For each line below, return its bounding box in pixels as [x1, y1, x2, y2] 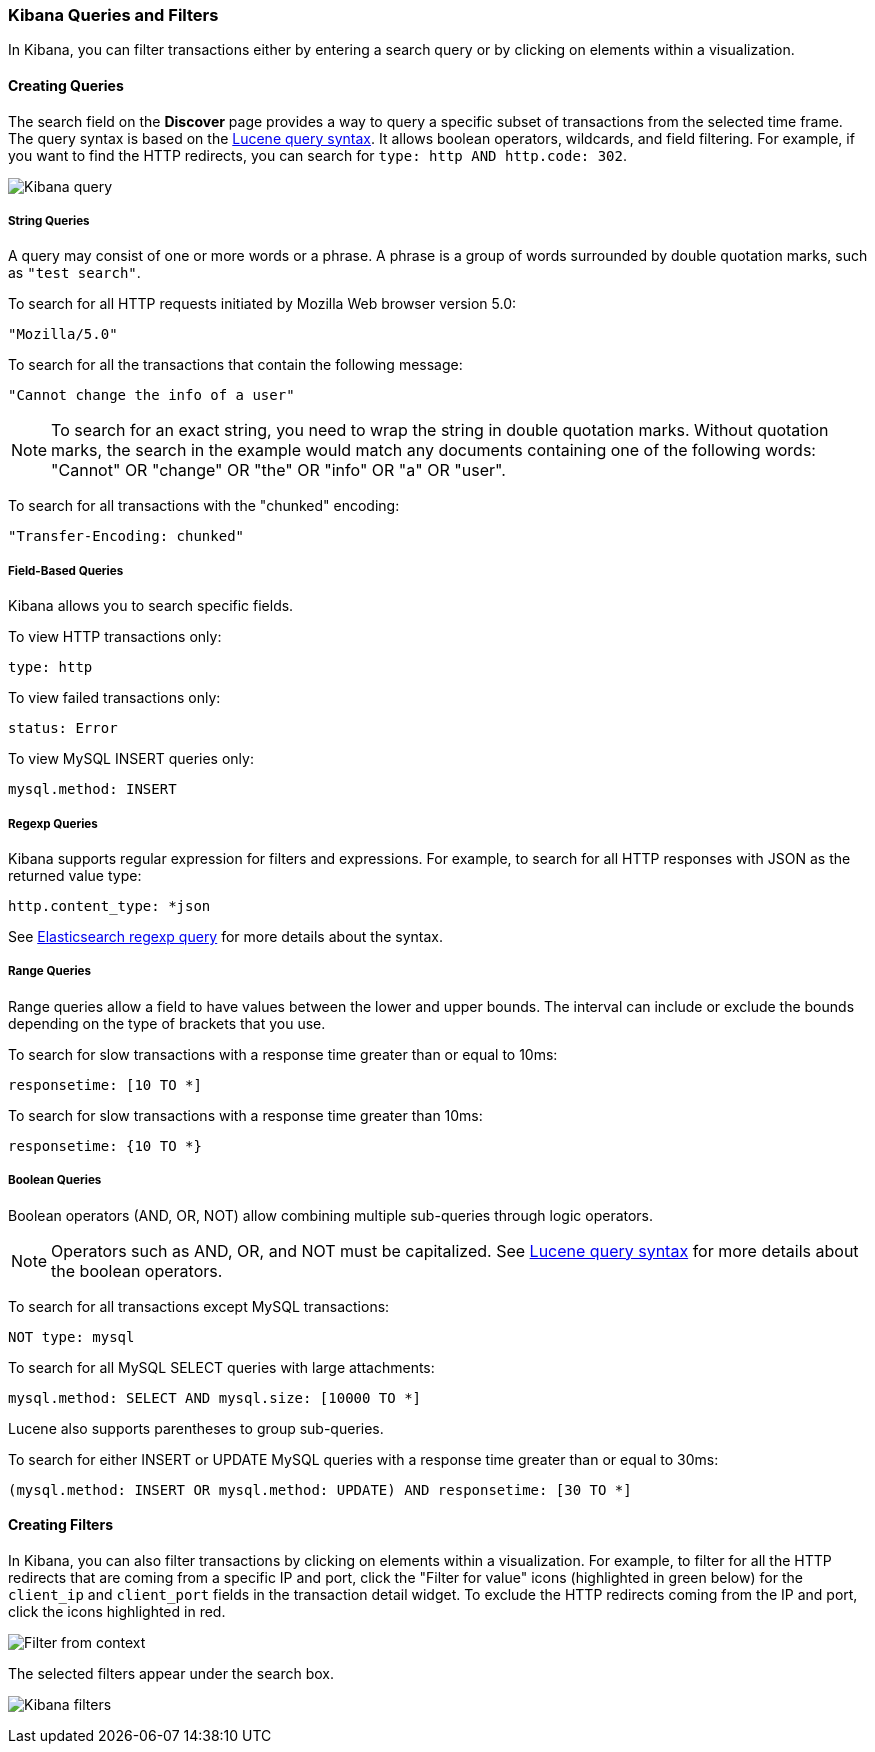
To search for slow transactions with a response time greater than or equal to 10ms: [8, 1045, 558, 1063]
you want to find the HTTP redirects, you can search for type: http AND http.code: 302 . [8, 146, 627, 164]
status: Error [8, 720, 118, 737]
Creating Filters [8, 1516, 113, 1534]
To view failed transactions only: [8, 689, 221, 707]
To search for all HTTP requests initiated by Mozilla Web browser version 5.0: [8, 295, 517, 313]
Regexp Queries [8, 816, 98, 831]
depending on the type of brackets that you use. [8, 1014, 326, 1032]
